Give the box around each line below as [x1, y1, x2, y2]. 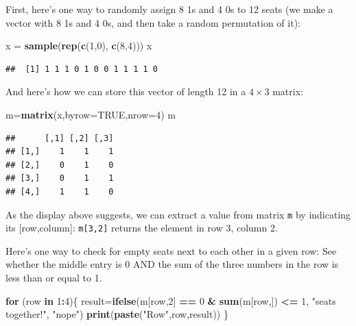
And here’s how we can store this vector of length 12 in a [5, 84, 246, 99]
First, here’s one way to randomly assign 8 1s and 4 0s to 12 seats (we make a [5, 2, 333, 16]
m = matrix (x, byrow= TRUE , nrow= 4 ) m [5, 107, 176, 121]
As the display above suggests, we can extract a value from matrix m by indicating [5, 207, 351, 221]
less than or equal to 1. [5, 271, 102, 285]
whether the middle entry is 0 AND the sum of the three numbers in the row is [5, 257, 339, 271]
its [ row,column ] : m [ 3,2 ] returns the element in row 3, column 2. [5, 221, 278, 235]
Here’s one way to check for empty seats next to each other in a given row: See [5, 243, 337, 258]
